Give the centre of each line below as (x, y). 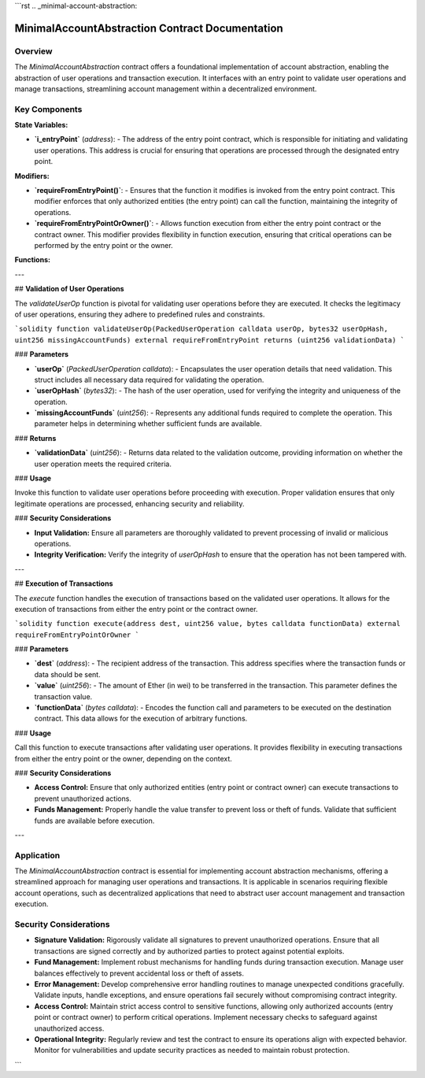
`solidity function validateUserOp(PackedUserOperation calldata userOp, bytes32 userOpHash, (201, 329)
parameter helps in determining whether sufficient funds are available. (148, 424)
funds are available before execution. (94, 821)
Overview (33, 51)
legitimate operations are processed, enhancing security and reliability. (129, 503)
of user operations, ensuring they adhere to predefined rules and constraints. (140, 314)
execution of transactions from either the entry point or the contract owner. (136, 609)
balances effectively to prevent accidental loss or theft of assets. (139, 973)
